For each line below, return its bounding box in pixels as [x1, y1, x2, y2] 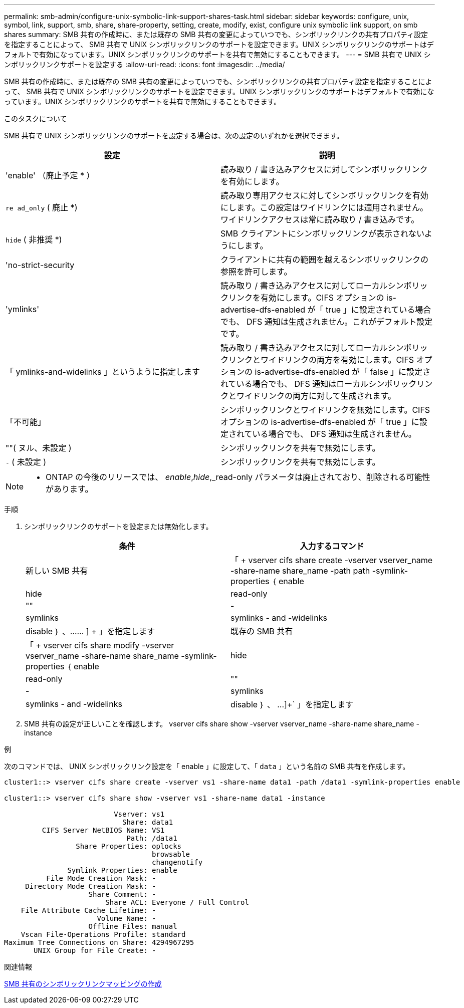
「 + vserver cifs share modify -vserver [26, 640, 174, 650]
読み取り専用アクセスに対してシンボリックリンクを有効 [220, 190, 428, 200]
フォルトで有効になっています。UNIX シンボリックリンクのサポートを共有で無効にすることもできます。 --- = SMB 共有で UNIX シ [4, 50, 431, 59]
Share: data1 [122, 818, 173, 826]
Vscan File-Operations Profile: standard [21, 930, 186, 938]
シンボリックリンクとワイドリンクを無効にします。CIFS [220, 405, 430, 415]
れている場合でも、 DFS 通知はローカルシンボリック [220, 379, 417, 389]
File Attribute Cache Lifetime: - [21, 906, 156, 914]
